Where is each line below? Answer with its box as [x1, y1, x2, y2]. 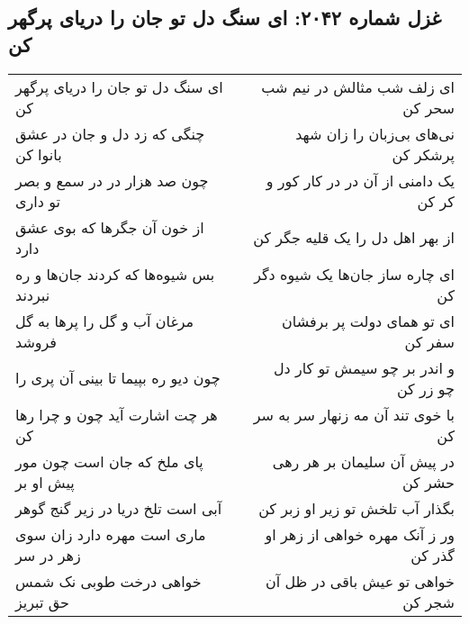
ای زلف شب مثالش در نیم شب [261, 76, 455, 97]
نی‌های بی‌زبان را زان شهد [295, 122, 455, 144]
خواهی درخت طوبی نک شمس [15, 570, 202, 592]
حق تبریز [15, 591, 69, 612]
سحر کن [402, 96, 455, 118]
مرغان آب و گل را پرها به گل [15, 310, 194, 331]
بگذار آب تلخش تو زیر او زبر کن [258, 497, 455, 519]
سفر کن [404, 330, 455, 352]
